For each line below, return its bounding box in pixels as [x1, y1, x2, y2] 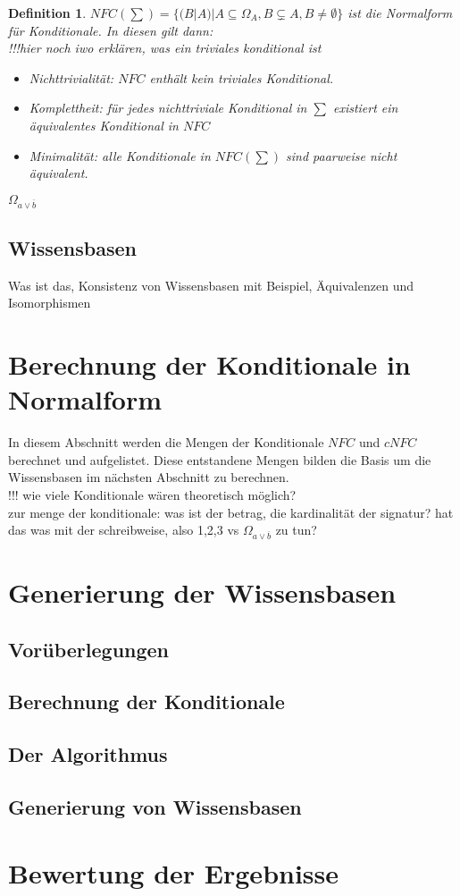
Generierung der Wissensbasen [8, 574, 397, 611]
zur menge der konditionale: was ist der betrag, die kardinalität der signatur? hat [8, 503, 454, 521]
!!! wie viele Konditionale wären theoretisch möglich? [8, 485, 297, 503]
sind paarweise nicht [285, 146, 397, 165]
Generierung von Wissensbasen [8, 793, 302, 821]
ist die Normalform [347, 4, 453, 21]
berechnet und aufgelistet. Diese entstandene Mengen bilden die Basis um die [8, 450, 431, 469]
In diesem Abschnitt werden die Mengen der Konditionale [8, 433, 324, 452]
